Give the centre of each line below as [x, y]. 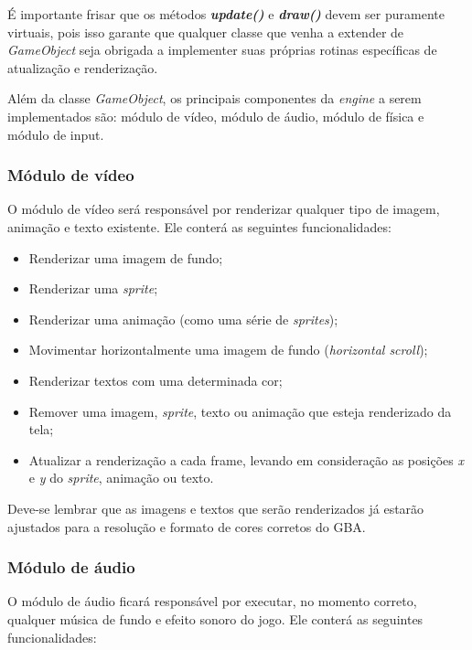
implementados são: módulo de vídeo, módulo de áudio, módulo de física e [216, 116]
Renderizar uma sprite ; [93, 288]
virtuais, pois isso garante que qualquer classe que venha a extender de [206, 32]
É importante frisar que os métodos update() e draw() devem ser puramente [226, 14]
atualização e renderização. [83, 67]
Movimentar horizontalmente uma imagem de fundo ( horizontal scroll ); [228, 350]
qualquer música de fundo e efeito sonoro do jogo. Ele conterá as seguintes [215, 618]
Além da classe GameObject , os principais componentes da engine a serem [215, 98]
